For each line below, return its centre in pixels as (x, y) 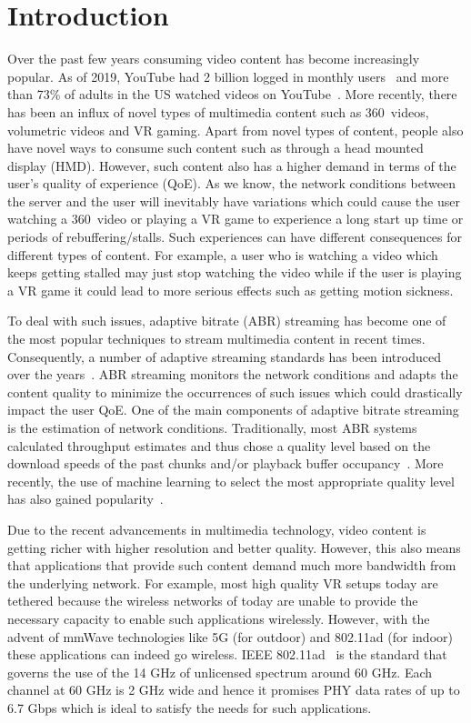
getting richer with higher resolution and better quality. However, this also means (234, 547)
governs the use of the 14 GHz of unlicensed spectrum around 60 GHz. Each (220, 672)
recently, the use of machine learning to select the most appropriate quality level (231, 481)
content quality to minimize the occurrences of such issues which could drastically (235, 392)
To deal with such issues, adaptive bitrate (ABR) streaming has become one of (227, 321)
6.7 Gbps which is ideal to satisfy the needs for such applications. (190, 707)
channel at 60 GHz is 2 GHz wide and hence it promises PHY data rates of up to (234, 690)
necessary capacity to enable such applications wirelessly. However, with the (219, 618)
